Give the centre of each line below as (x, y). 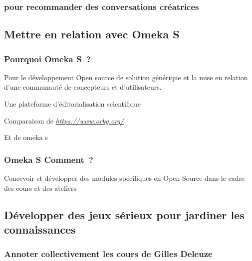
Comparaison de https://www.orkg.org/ (64, 120)
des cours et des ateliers (40, 188)
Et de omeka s (26, 137)
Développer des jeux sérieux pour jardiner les (124, 214)
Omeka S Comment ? (49, 159)
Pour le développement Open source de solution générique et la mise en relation (126, 77)
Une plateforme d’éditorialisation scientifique (73, 104)
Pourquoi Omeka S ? (47, 59)
